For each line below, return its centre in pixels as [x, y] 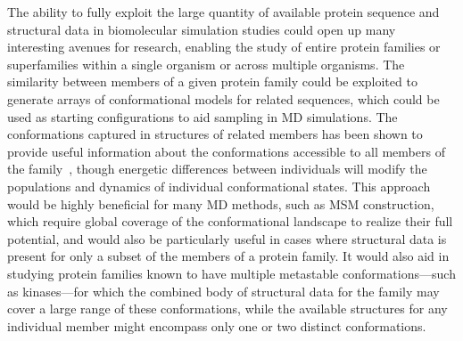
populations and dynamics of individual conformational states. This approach [219, 186]
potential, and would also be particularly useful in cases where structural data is [227, 238]
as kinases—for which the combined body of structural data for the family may [223, 291]
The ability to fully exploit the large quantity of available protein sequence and [223, 12]
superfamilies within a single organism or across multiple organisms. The [206, 64]
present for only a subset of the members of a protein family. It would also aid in [228, 256]
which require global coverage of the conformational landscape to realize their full [230, 221]
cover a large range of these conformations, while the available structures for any [227, 309]
